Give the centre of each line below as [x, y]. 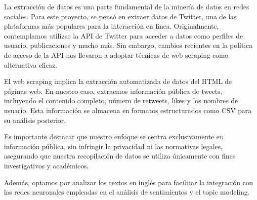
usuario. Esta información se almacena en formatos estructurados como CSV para [128, 110]
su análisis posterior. [35, 120]
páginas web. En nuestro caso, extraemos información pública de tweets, [113, 91]
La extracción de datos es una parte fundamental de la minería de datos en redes [127, 6]
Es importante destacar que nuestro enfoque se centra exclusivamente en [114, 137]
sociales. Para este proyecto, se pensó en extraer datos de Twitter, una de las [120, 16]
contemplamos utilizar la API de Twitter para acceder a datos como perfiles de [124, 35]
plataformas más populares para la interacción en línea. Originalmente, [111, 26]
